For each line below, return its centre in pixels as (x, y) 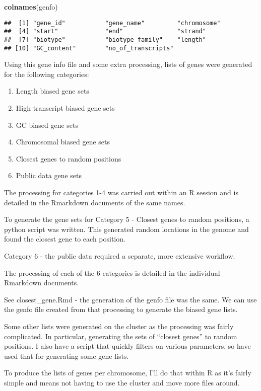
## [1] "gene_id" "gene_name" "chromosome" (112, 23)
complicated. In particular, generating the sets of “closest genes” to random (121, 336)
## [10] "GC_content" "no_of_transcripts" (89, 48)
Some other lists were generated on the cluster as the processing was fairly (119, 326)
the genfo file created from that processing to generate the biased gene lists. (121, 309)
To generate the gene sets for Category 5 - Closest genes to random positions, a (127, 219)
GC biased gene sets (47, 125)
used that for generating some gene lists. (67, 356)
